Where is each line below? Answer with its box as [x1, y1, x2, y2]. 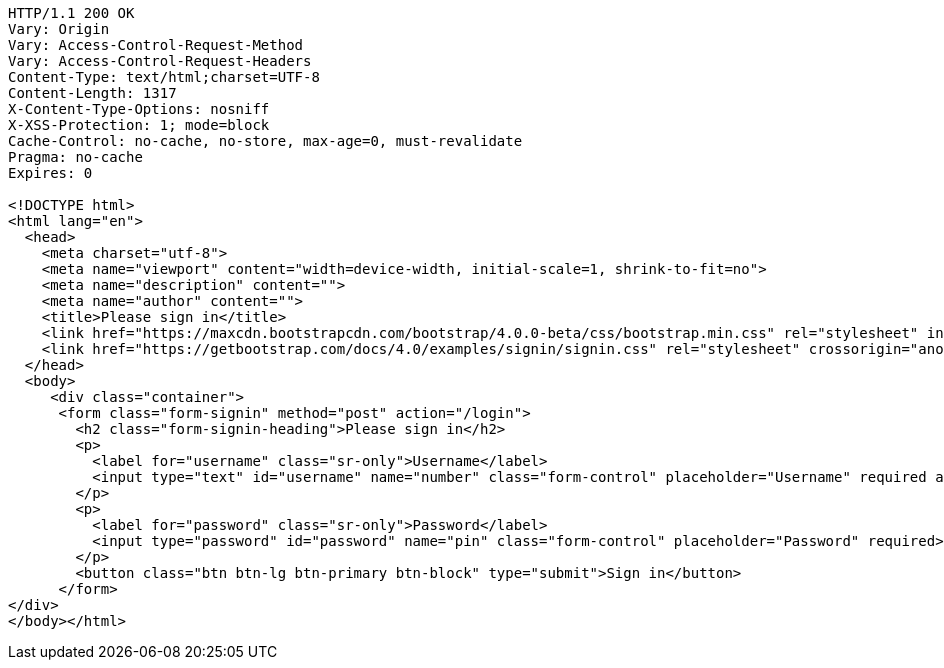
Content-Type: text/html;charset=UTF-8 [8, 69, 320, 85]
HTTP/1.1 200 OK [8, 5, 135, 21]
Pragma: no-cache [8, 149, 143, 165]
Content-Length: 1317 [8, 85, 177, 101]
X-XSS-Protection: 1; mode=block [8, 117, 270, 133]
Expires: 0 [8, 165, 93, 181]
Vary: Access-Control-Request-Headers [8, 53, 312, 69]
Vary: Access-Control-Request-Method [8, 37, 304, 53]
